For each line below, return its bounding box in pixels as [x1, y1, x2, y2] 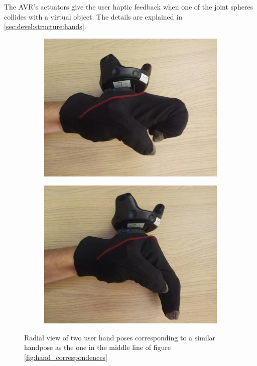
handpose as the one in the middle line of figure [24, 342, 171, 352]
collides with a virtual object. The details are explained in [4, 11, 182, 22]
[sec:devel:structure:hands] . [4, 21, 86, 32]
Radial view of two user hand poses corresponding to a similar [24, 332, 216, 342]
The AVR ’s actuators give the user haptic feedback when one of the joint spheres [4, 2, 253, 12]
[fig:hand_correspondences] [24, 351, 107, 362]
